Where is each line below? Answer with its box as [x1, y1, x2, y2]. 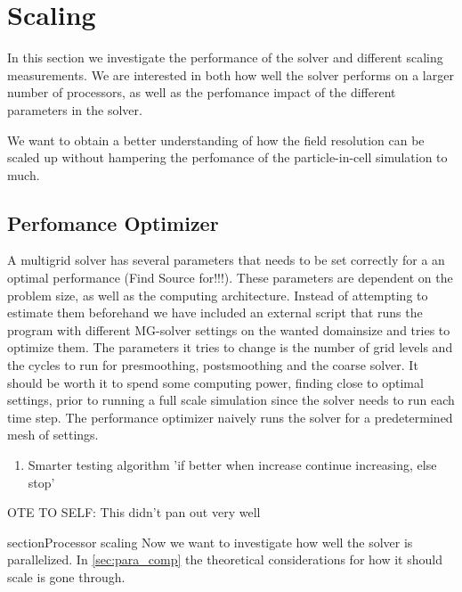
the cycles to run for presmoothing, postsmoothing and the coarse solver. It [7, 356, 418, 374]
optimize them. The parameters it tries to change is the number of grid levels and [7, 338, 453, 357]
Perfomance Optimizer [7, 209, 219, 236]
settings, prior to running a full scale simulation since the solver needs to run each [7, 391, 455, 409]
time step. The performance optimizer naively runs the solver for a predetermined [7, 407, 453, 426]
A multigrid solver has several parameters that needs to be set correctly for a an [7, 251, 445, 269]
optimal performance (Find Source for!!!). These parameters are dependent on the [7, 268, 453, 287]
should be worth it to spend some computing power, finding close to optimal [7, 373, 424, 391]
